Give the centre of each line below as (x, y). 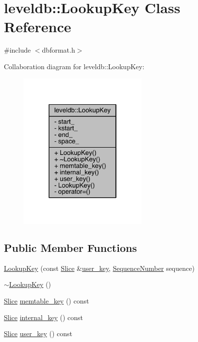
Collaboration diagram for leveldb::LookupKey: (74, 66)
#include (17, 50)
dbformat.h (58, 50)
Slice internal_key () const (44, 317)
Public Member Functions (70, 248)
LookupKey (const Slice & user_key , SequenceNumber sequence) (99, 268)
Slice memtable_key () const (47, 301)
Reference (38, 27)
